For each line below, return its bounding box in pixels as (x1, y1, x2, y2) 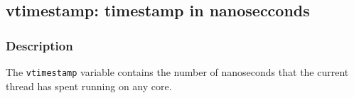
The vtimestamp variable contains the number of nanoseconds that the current (6, 65, 349, 79)
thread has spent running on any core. (6, 78, 172, 93)
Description (6, 36, 73, 54)
